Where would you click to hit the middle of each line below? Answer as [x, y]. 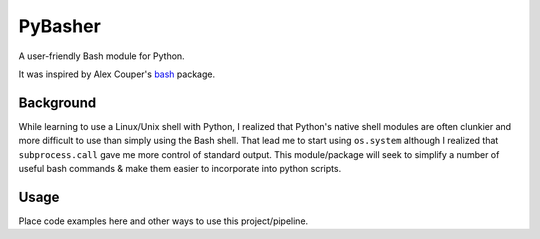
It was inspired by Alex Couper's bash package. [116, 74]
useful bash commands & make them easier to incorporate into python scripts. [180, 169]
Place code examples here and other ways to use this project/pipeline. [163, 221]
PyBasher [60, 26]
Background [57, 102]
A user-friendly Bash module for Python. [101, 56]
